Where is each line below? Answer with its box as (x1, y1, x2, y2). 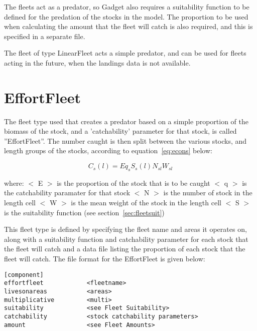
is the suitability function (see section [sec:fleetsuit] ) (4, 207, 165, 217)
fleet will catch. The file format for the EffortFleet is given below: (4, 253, 205, 264)
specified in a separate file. (4, 31, 85, 41)
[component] (4, 271, 44, 278)
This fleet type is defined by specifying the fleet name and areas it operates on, (4, 224, 247, 234)
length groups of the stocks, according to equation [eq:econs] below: (4, 145, 212, 156)
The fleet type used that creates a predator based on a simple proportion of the (4, 116, 248, 126)
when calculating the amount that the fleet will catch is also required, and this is (4, 21, 253, 32)
